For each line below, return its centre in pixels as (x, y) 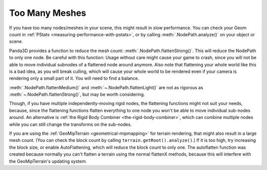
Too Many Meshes (48, 13)
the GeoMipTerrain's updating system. (48, 161)
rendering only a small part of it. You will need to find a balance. (74, 78)
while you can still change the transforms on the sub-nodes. (70, 124)
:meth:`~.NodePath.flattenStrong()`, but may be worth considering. (77, 95)
